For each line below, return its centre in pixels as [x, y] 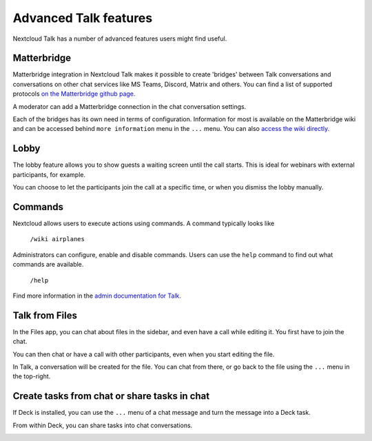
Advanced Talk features [83, 18]
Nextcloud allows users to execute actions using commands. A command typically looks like [144, 223]
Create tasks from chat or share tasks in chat [111, 396]
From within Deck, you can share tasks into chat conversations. [103, 425]
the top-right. [32, 376]
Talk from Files [45, 315]
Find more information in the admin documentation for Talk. [97, 296]
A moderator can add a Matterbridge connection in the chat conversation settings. [130, 106]
